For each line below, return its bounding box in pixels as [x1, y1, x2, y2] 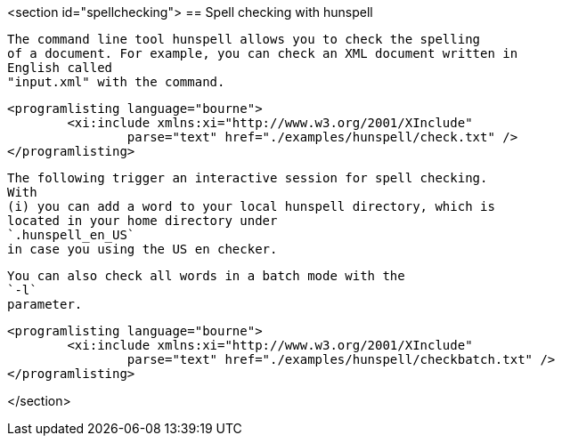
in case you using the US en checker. [7, 242, 278, 256]
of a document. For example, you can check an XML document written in [7, 46, 518, 60]
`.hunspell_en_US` [7, 228, 135, 242]
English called [7, 60, 113, 75]
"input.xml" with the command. [7, 75, 225, 89]
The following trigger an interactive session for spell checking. [7, 171, 488, 185]
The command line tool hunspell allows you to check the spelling [7, 32, 481, 46]
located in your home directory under [7, 213, 278, 228]
